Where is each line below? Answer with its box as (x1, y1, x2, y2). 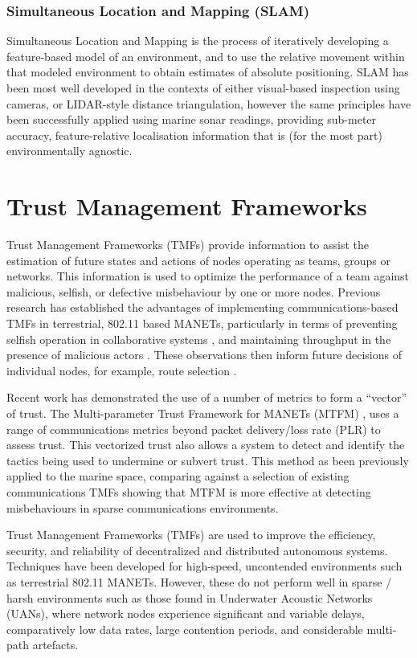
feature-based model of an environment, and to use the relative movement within (6, 47, 405, 64)
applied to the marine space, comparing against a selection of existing (6, 468, 350, 484)
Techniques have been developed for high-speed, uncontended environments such (6, 558, 403, 574)
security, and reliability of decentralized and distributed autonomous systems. (6, 542, 388, 558)
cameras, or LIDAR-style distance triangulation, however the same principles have (6, 95, 411, 112)
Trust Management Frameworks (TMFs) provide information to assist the (6, 236, 369, 253)
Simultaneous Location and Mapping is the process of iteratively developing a (6, 32, 389, 49)
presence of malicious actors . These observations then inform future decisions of (6, 346, 402, 363)
